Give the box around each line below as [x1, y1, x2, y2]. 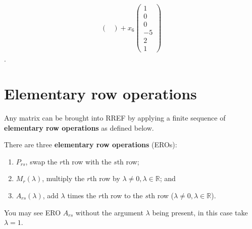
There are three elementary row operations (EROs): [4, 139, 177, 150]
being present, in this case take [152, 207, 248, 217]
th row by [90, 173, 120, 184]
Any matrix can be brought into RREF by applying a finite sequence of [4, 112, 226, 123]
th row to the [102, 190, 143, 200]
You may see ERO [4, 207, 61, 217]
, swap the [25, 156, 58, 166]
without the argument [75, 207, 143, 217]
